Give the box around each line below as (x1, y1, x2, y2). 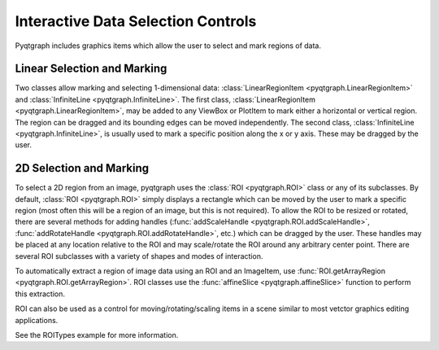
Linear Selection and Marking (15, 62, 167, 76)
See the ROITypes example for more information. (15, 330, 179, 339)
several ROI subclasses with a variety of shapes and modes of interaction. (15, 251, 263, 260)
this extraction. (15, 289, 65, 299)
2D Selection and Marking (15, 161, 150, 175)
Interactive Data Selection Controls (15, 12, 257, 30)
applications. (15, 315, 59, 325)
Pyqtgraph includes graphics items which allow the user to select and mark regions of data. (15, 41, 321, 50)
